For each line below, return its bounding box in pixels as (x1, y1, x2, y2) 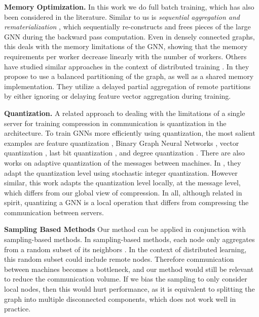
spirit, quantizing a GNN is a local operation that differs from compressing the (4, 197, 249, 208)
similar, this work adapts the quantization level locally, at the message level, (4, 177, 241, 188)
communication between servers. (4, 207, 104, 217)
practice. (4, 303, 31, 314)
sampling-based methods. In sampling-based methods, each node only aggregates (4, 234, 255, 245)
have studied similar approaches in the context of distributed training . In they (4, 61, 249, 71)
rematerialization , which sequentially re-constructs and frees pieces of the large (4, 21, 251, 32)
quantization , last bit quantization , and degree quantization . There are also (4, 147, 245, 158)
